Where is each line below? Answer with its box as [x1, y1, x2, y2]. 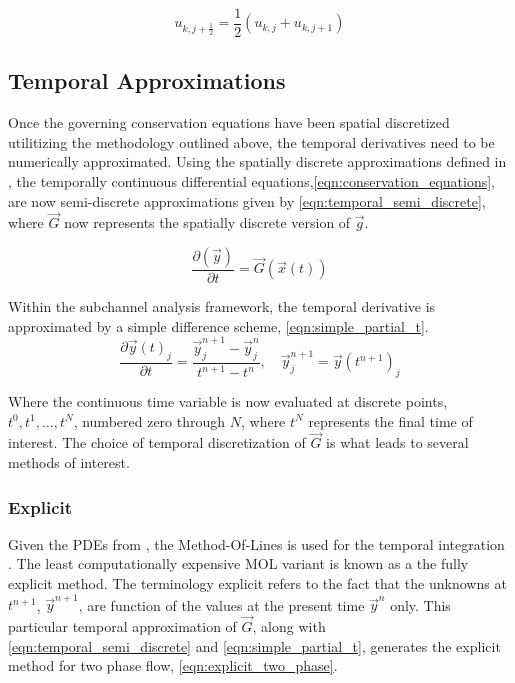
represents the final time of [308, 410, 473, 431]
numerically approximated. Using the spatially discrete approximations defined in [8, 151, 507, 172]
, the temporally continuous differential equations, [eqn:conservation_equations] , [8, 171, 496, 192]
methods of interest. [8, 452, 130, 473]
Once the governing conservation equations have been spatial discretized [8, 112, 450, 133]
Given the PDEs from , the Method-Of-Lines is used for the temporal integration [8, 533, 505, 554]
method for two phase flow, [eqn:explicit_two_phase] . [8, 655, 338, 676]
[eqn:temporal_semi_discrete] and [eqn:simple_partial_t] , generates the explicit [8, 635, 501, 656]
